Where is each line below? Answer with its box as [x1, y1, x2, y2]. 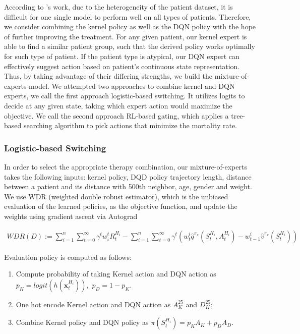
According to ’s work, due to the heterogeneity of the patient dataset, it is [4, 2, 233, 12]
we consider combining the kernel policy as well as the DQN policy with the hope [4, 21, 256, 32]
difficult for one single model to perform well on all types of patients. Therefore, [4, 11, 251, 22]
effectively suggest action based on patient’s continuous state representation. [4, 61, 240, 71]
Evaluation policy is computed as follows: [4, 251, 132, 262]
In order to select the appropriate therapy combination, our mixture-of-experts [4, 161, 247, 172]
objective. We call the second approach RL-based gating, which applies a [4, 110, 229, 121]
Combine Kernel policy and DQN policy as [16, 317, 149, 327]
